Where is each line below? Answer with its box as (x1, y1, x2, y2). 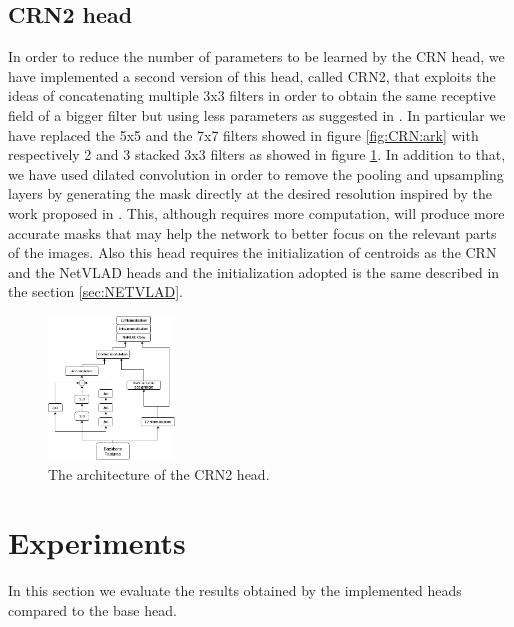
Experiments (8, 522, 186, 563)
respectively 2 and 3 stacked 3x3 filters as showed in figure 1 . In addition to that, (8, 144, 506, 165)
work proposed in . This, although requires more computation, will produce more (8, 202, 505, 223)
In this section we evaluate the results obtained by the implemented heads (8, 580, 462, 601)
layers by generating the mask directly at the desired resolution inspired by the (8, 183, 493, 204)
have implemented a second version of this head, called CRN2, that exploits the (8, 65, 496, 86)
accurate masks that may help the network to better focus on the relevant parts (8, 222, 497, 243)
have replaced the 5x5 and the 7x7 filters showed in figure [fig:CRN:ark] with (8, 124, 479, 145)
